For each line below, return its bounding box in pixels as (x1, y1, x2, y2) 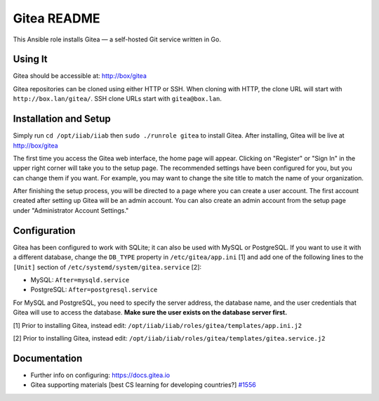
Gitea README (13, 11, 101, 26)
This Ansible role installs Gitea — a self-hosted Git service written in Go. (13, 35, 221, 44)
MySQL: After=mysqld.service (30, 275, 130, 284)
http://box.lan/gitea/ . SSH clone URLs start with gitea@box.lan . (13, 95, 222, 103)
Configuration (13, 225, 76, 237)
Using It (13, 53, 48, 65)
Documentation (13, 352, 83, 364)
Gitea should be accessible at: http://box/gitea (13, 72, 147, 80)
